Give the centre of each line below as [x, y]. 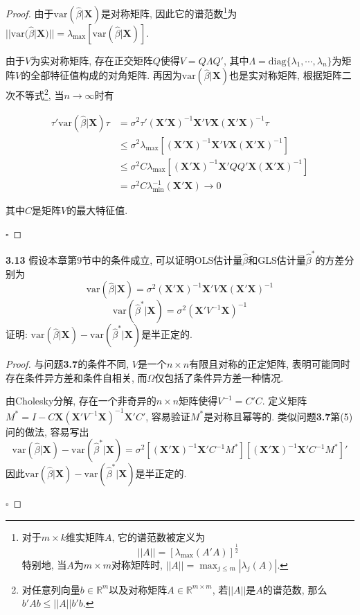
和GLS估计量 [277, 260]
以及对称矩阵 [138, 589]
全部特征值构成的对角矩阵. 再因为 [106, 75]
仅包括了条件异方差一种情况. [219, 377]
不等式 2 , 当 [39, 94]
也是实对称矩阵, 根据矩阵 [286, 75]
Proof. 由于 [30, 13]
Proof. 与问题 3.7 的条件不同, [67, 364]
